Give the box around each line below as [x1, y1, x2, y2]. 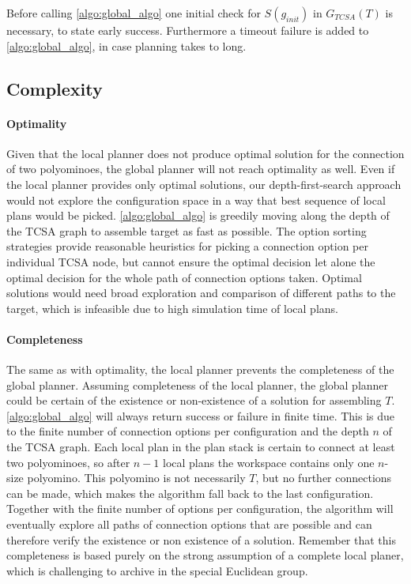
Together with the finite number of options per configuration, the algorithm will [6, 500, 394, 517]
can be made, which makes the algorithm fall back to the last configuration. [6, 484, 374, 501]
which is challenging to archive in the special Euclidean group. [6, 562, 308, 578]
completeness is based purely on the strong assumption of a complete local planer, [6, 547, 404, 563]
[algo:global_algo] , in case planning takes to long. [6, 37, 247, 54]
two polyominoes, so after [6, 454, 130, 470]
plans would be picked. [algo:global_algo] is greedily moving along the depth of [6, 207, 390, 224]
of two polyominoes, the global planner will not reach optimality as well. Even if [6, 160, 395, 177]
